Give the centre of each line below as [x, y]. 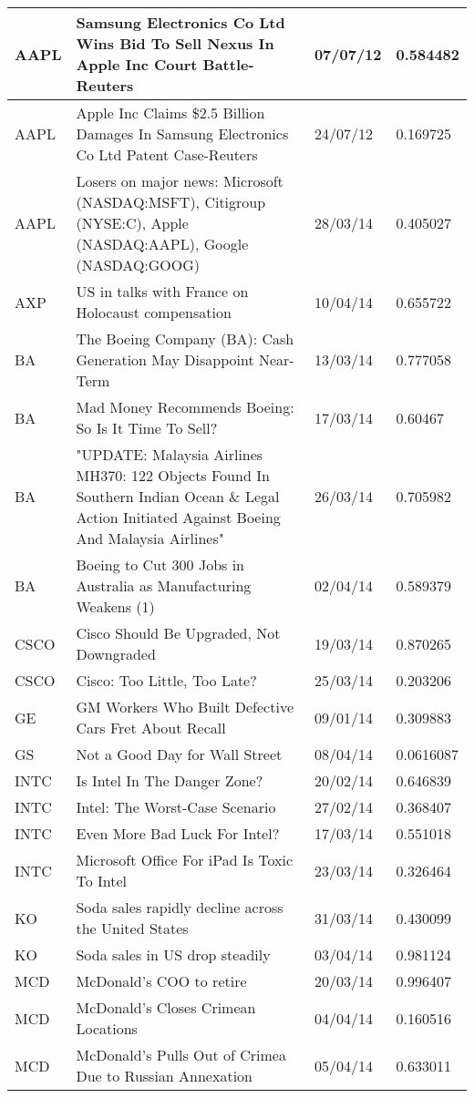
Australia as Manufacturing [164, 585]
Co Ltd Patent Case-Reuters [167, 154]
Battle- [228, 64]
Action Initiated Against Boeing [178, 517]
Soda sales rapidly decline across [180, 907]
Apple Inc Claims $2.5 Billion [170, 113]
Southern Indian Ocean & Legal [178, 496]
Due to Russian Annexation [164, 1076]
